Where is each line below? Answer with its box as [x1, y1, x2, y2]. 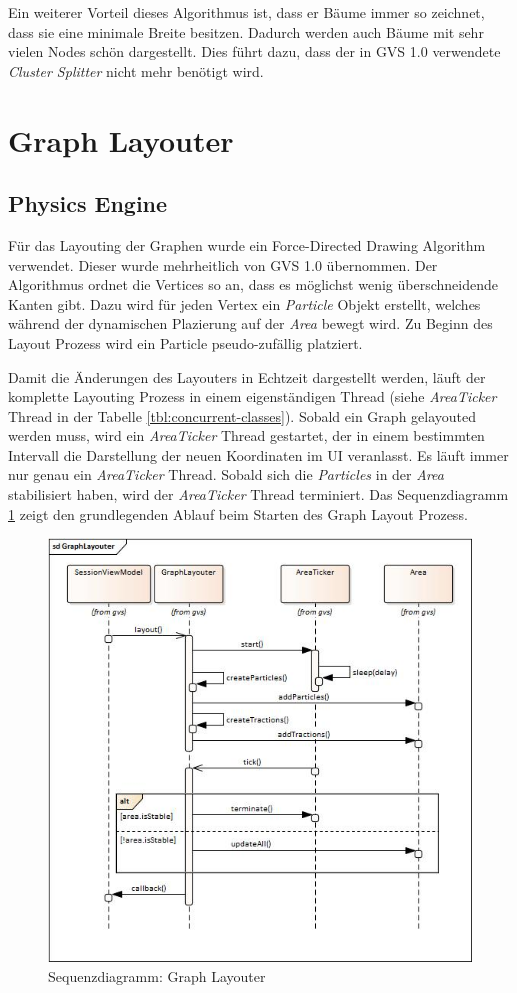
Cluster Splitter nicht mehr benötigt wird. [8, 60, 264, 81]
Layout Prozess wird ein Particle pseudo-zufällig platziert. [8, 332, 363, 353]
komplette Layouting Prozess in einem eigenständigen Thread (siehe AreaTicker [8, 386, 497, 407]
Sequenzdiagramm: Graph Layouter [48, 965, 266, 986]
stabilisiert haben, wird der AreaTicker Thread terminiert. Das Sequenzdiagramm [8, 484, 509, 505]
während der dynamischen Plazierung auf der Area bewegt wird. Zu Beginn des [8, 313, 493, 334]
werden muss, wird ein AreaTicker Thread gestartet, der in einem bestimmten [8, 425, 485, 446]
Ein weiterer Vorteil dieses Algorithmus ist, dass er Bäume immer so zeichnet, [8, 2, 485, 22]
